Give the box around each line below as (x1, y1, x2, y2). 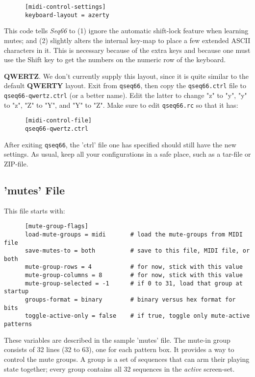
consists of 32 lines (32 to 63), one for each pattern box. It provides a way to (4, 344, 234, 354)
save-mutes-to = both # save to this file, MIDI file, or (25, 247, 250, 255)
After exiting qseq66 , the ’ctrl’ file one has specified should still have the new (4, 139, 236, 149)
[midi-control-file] (25, 117, 92, 124)
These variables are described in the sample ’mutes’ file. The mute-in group (4, 334, 230, 345)
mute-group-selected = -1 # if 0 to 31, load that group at (25, 280, 243, 287)
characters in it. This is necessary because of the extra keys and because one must (4, 45, 251, 55)
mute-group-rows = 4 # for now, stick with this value (25, 263, 243, 271)
